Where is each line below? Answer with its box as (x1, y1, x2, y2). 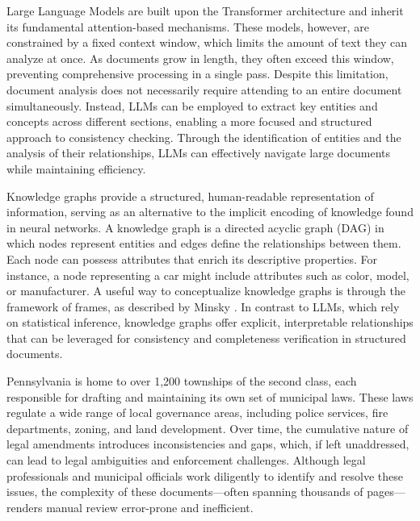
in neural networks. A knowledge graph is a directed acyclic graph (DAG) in (6, 219, 384, 235)
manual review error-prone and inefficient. (46, 498, 254, 515)
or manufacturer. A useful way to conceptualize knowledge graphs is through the (6, 282, 405, 299)
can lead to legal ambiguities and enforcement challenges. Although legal (6, 452, 366, 469)
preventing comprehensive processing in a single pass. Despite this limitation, (6, 65, 388, 82)
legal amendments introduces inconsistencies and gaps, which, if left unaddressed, (6, 436, 409, 452)
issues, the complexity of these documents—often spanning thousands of (6, 483, 363, 500)
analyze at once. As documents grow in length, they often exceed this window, (6, 49, 394, 66)
